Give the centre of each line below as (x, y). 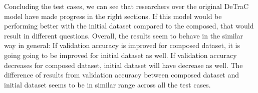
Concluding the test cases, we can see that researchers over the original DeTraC (126, 6)
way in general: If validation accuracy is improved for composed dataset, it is (122, 45)
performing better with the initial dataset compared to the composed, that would (129, 26)
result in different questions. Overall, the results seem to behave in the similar (124, 35)
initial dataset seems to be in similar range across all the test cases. (107, 84)
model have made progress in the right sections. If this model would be (113, 16)
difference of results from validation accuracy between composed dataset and (122, 75)
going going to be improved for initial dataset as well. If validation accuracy (120, 55)
